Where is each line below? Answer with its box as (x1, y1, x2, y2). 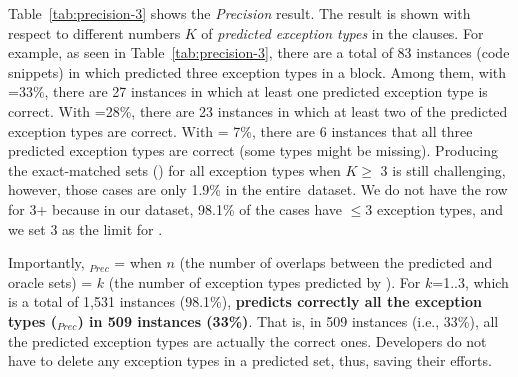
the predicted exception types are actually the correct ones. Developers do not (8, 330, 487, 351)
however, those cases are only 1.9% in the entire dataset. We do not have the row (8, 179, 508, 200)
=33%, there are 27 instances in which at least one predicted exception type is (8, 81, 488, 102)
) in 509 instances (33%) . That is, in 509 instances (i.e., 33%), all (77, 310, 499, 331)
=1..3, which (432, 271, 509, 292)
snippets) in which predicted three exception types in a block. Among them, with (8, 61, 507, 82)
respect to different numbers (8, 22, 181, 43)
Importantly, (8, 252, 85, 273)
